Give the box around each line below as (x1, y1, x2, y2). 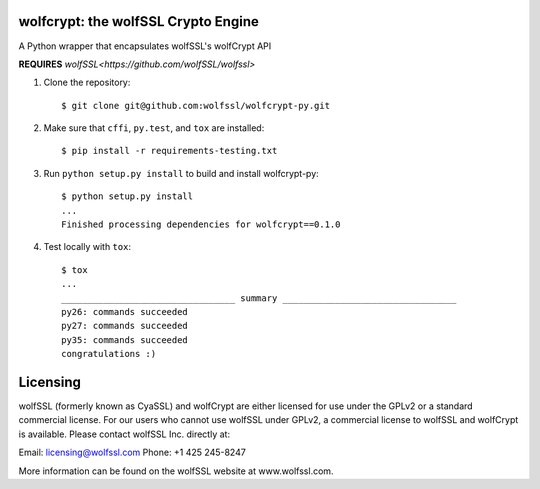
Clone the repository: (43, 76, 131, 89)
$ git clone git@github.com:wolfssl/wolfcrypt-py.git (61, 100, 330, 111)
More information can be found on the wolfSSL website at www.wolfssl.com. (18, 465, 334, 477)
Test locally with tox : (43, 241, 132, 253)
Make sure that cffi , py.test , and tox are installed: (43, 122, 265, 134)
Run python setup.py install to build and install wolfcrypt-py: (43, 167, 319, 179)
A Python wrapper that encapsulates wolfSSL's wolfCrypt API (18, 40, 272, 52)
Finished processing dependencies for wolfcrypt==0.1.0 (61, 219, 341, 230)
